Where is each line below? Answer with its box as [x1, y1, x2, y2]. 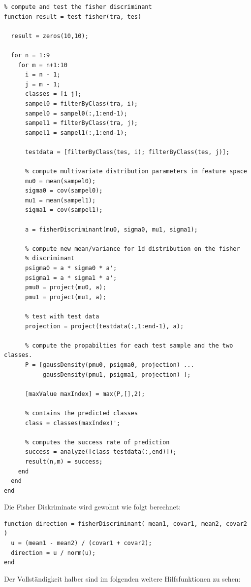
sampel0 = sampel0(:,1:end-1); [25, 110, 127, 117]
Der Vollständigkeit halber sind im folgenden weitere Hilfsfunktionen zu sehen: [4, 573, 241, 584]
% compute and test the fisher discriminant [4, 3, 152, 10]
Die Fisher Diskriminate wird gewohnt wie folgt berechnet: [4, 502, 181, 512]
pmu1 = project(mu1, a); [25, 293, 106, 301]
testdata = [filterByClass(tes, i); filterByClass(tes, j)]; [25, 148, 230, 156]
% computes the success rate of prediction [25, 438, 170, 446]
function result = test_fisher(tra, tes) [4, 13, 142, 20]
